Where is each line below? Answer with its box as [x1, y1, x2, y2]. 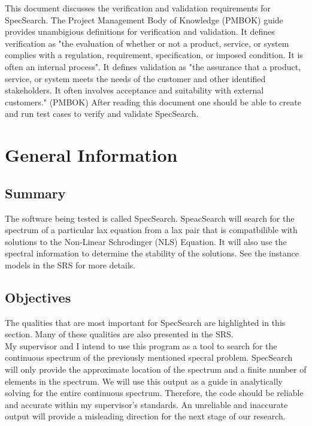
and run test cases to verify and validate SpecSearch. [5, 107, 199, 120]
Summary [5, 183, 66, 202]
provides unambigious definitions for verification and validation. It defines [5, 25, 275, 38]
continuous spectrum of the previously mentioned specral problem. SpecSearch [5, 351, 293, 364]
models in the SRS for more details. [5, 258, 136, 271]
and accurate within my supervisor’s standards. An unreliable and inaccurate [5, 398, 288, 410]
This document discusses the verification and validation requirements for [5, 2, 271, 14]
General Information [5, 143, 178, 167]
